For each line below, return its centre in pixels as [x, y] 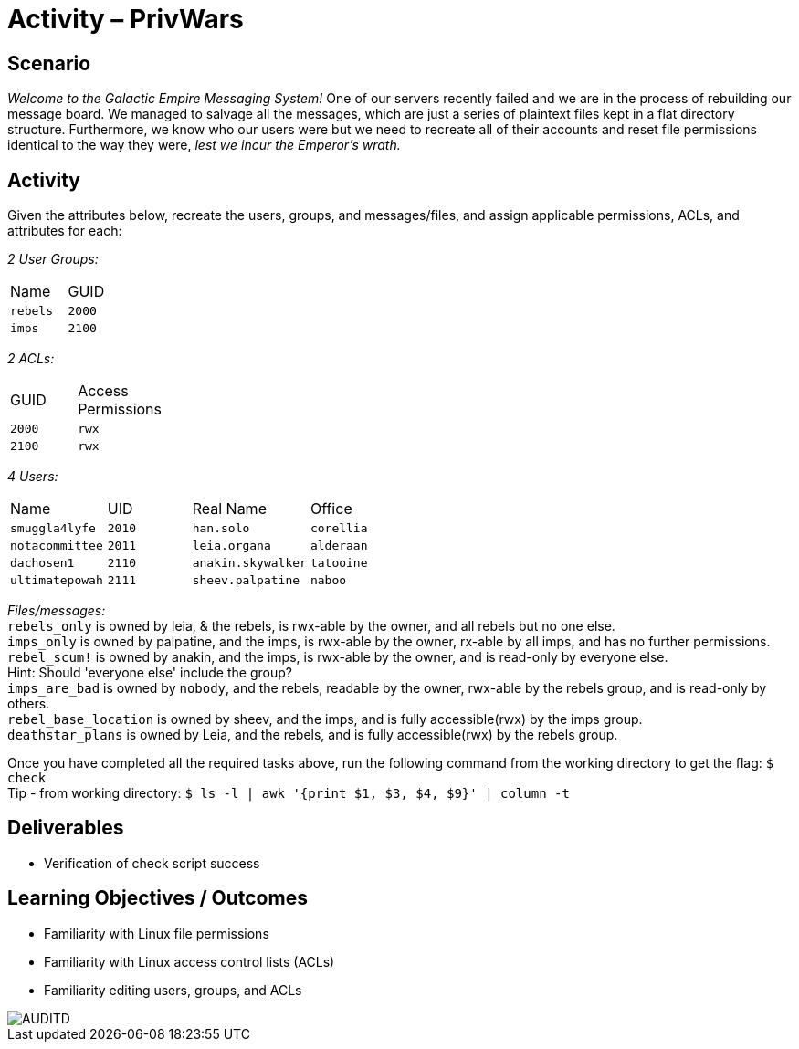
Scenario [49, 63]
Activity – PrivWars [126, 19]
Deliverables [66, 828]
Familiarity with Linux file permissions [157, 933]
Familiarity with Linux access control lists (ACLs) [189, 961]
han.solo [221, 529]
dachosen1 [42, 563]
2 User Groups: [53, 259]
